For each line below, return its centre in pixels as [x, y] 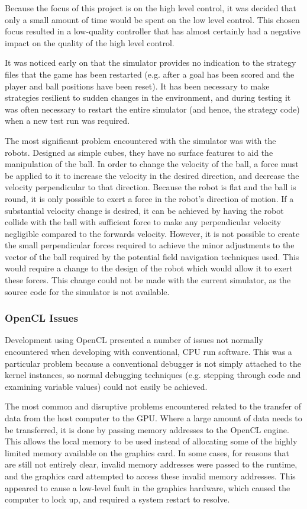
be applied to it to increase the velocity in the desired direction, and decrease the [152, 175]
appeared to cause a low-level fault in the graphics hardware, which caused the [148, 487]
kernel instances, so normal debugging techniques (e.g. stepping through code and [153, 375]
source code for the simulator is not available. [87, 291]
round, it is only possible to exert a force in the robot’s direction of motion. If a [149, 198]
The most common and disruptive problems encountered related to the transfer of [153, 406]
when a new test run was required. [67, 121]
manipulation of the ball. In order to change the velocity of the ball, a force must [152, 164]
